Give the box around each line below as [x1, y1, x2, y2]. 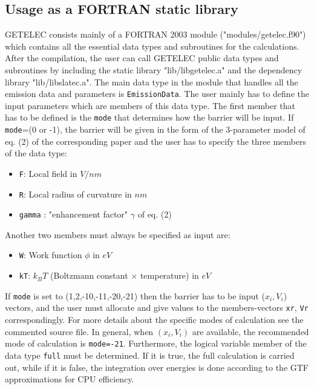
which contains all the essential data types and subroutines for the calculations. [5, 39, 299, 52]
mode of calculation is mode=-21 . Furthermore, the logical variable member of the [5, 337, 307, 350]
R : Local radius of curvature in [19, 187, 132, 200]
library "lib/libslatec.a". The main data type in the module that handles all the [5, 75, 298, 88]
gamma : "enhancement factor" [19, 208, 128, 221]
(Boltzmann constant [50, 269, 128, 282]
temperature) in [140, 269, 199, 282]
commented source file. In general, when [5, 325, 154, 337]
